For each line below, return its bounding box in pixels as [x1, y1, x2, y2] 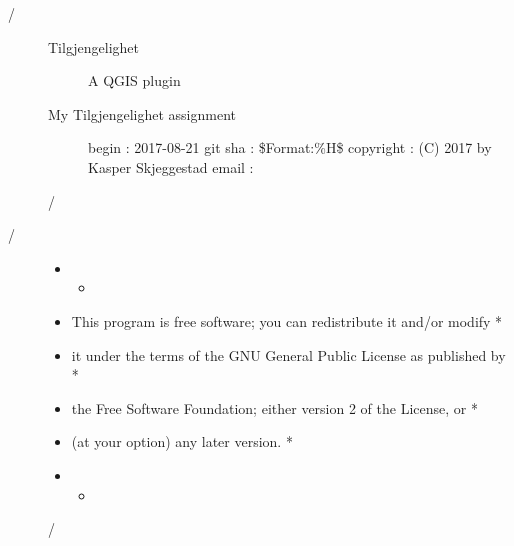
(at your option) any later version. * [71, 431, 293, 452]
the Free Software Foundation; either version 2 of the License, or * [71, 397, 478, 418]
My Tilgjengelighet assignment [48, 103, 236, 124]
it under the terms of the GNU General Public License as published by [71, 344, 506, 365]
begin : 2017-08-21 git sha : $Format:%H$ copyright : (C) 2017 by [88, 137, 492, 158]
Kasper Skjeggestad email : [88, 156, 254, 177]
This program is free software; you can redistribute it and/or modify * [71, 310, 503, 331]
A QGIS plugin [88, 70, 181, 91]
